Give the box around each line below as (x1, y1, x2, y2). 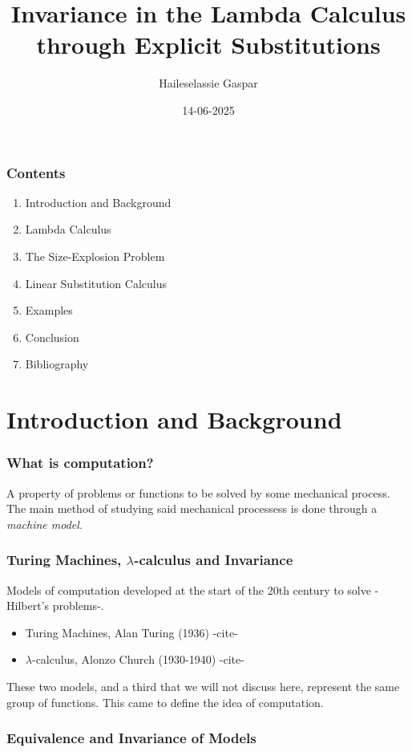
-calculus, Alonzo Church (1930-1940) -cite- (31, 651, 244, 668)
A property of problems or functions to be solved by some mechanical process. (6, 484, 390, 501)
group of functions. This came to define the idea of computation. (6, 693, 324, 710)
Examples (25, 302, 73, 319)
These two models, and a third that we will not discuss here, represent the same (6, 677, 400, 694)
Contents (6, 162, 66, 182)
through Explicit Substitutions (36, 28, 381, 61)
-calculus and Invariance (134, 550, 293, 570)
